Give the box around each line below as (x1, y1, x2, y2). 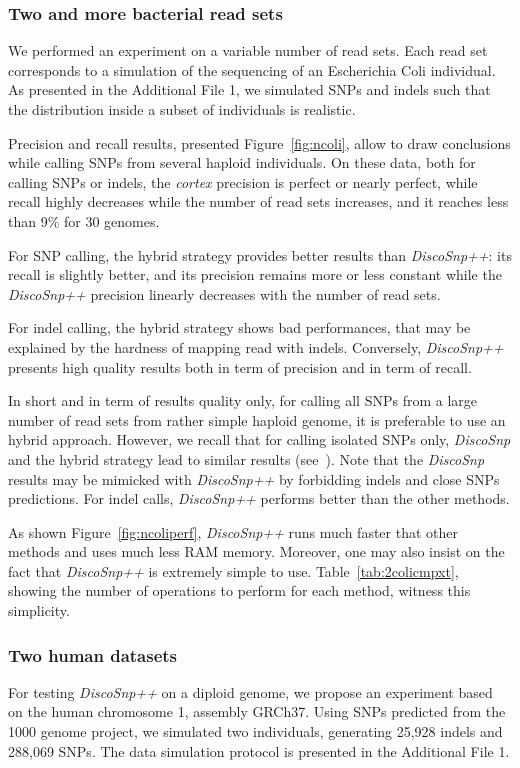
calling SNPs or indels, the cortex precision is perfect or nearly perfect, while (8, 171, 478, 192)
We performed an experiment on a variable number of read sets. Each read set (8, 40, 488, 61)
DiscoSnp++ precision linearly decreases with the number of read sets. (8, 283, 441, 304)
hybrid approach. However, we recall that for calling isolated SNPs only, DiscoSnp (8, 429, 511, 450)
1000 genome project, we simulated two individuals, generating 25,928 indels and (8, 721, 503, 742)
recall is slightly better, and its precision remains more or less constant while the (8, 264, 502, 285)
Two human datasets (8, 642, 178, 667)
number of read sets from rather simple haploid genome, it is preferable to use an (8, 409, 506, 430)
